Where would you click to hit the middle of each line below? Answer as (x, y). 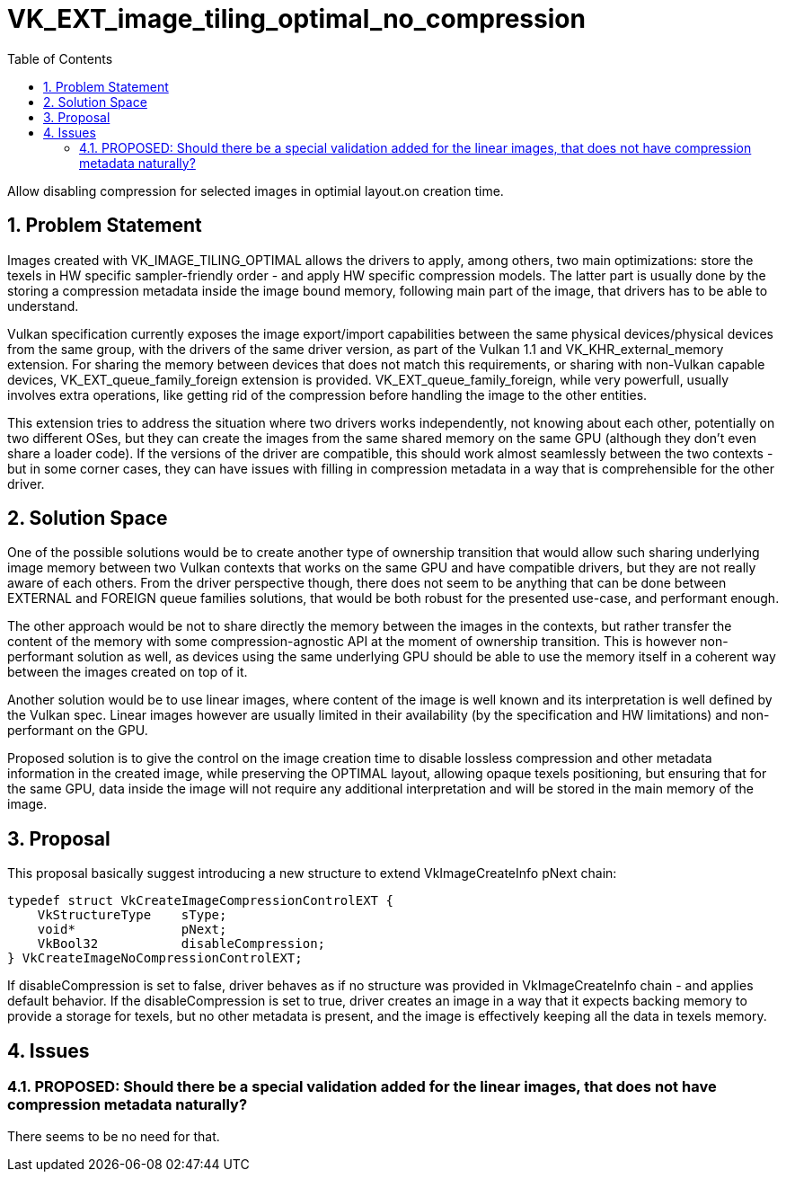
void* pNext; (132, 930)
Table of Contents (60, 58)
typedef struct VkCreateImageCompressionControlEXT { (200, 901)
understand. (43, 306)
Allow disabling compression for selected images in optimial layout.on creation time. (256, 191)
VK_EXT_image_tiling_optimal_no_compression (296, 19)
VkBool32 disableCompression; (181, 944)
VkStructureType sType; (132, 915)
